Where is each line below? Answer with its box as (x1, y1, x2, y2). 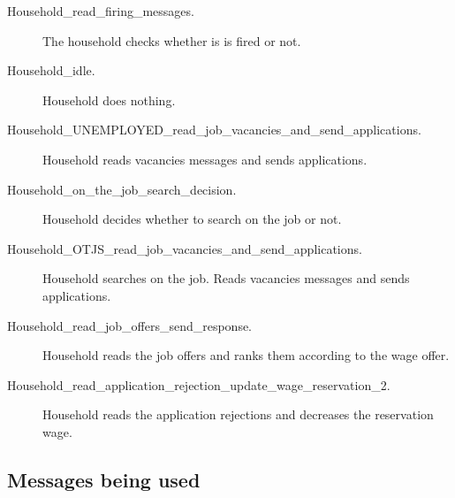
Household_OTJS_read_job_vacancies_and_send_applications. (7, 239, 362, 257)
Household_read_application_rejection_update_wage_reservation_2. (7, 375, 391, 394)
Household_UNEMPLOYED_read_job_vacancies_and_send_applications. (7, 120, 421, 139)
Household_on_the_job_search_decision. (7, 180, 237, 198)
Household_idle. (7, 61, 95, 80)
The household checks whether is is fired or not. (42, 31, 301, 50)
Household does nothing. (42, 90, 176, 109)
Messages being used (7, 465, 201, 493)
